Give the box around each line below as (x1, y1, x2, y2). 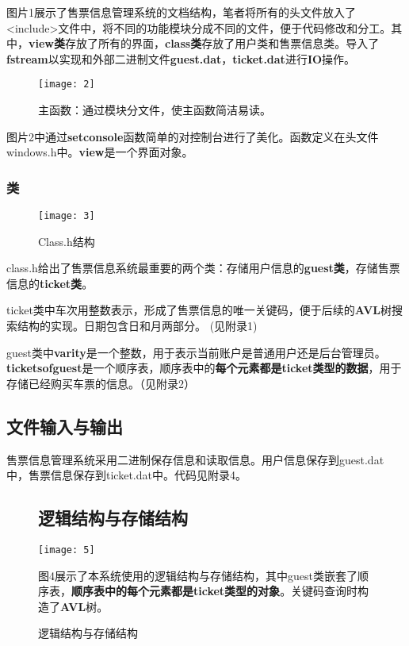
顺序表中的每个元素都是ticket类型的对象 (71, 583, 281, 599)
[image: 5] (38, 544, 95, 556)
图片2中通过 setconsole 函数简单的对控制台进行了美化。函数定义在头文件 (6, 128, 379, 144)
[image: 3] (38, 210, 95, 222)
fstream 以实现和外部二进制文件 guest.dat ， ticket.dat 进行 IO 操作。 (6, 50, 356, 67)
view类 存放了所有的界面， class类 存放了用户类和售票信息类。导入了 (29, 35, 380, 52)
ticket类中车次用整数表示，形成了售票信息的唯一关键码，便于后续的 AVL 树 (6, 302, 392, 318)
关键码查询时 (291, 583, 358, 599)
